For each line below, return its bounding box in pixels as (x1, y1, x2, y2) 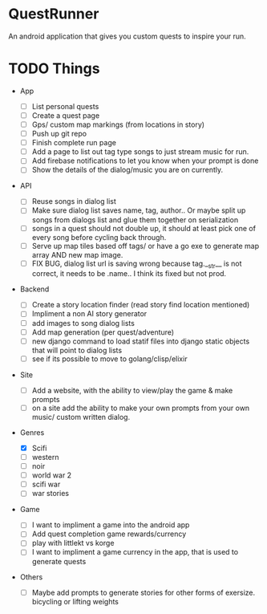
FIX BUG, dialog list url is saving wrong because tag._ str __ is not (31, 258, 242, 270)
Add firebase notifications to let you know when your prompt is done (31, 156, 259, 165)
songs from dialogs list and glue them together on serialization (31, 214, 239, 225)
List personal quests (31, 101, 99, 111)
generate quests (31, 556, 87, 566)
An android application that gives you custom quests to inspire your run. (8, 31, 246, 41)
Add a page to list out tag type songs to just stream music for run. (31, 147, 249, 157)
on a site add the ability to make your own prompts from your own (31, 403, 250, 413)
